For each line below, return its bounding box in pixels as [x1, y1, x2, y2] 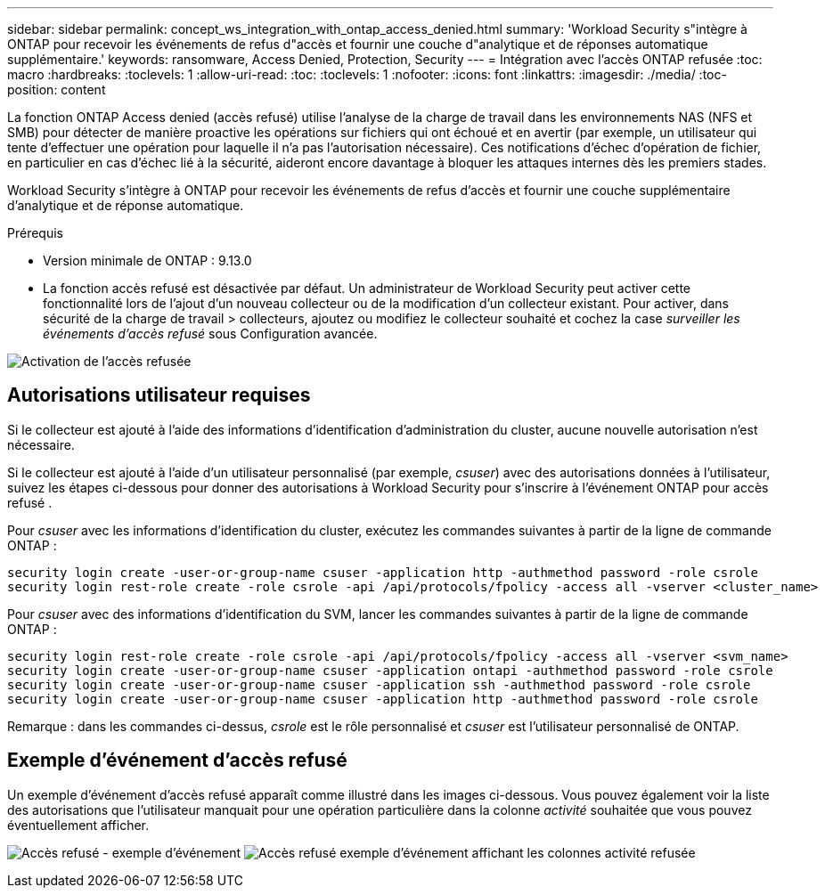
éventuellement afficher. [7, 817, 150, 833]
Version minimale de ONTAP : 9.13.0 [43, 253, 252, 268]
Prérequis [7, 225, 63, 240]
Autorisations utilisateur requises [7, 384, 311, 407]
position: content [7, 82, 106, 97]
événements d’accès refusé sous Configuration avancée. [43, 326, 378, 341]
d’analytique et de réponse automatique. [7, 198, 244, 213]
